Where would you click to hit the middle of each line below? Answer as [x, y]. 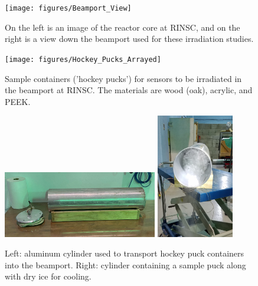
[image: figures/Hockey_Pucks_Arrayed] [83, 59]
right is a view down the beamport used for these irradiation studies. [129, 39]
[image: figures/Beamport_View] [68, 8]
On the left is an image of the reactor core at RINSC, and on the [123, 27]
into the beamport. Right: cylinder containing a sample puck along [125, 264]
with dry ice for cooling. [48, 276]
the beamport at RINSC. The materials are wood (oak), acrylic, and [129, 90]
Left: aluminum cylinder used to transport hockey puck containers [125, 253]
